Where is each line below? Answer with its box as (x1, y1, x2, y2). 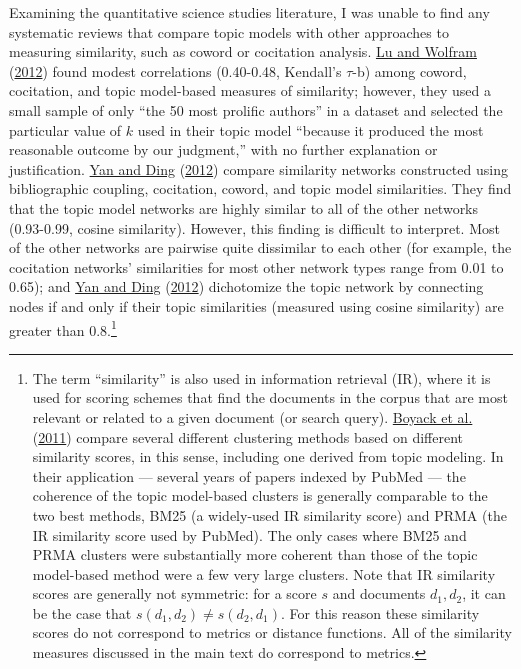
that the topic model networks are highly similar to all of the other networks (9, 197, 479, 218)
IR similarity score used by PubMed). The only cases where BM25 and (32, 524, 467, 545)
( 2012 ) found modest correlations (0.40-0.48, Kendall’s (9, 60, 342, 81)
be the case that (32, 602, 132, 623)
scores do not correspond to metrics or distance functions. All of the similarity (32, 622, 512, 643)
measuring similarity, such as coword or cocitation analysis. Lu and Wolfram (9, 41, 477, 62)
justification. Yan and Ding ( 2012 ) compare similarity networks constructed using (9, 158, 508, 179)
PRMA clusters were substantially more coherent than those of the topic (32, 544, 478, 565)
